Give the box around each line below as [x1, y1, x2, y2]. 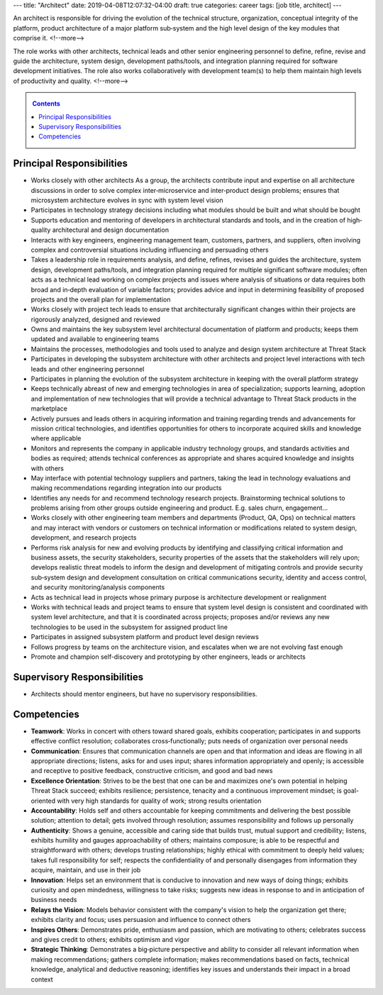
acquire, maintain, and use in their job [30, 866, 141, 874]
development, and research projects [30, 533, 137, 542]
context [30, 975, 53, 984]
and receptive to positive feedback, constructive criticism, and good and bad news [30, 767, 273, 775]
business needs [30, 896, 77, 904]
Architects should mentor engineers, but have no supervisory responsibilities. [30, 689, 258, 698]
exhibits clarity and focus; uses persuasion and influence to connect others [30, 916, 251, 924]
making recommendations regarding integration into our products [30, 484, 222, 492]
